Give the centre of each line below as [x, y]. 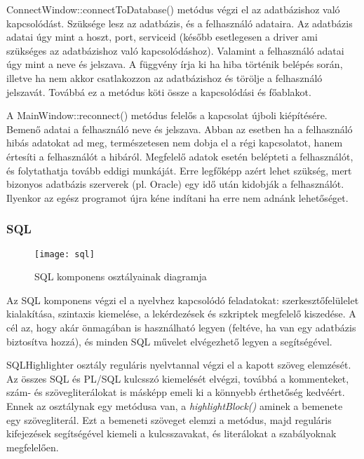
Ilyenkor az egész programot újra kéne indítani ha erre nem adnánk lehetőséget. [177, 197]
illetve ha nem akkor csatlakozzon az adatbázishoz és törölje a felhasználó [164, 77]
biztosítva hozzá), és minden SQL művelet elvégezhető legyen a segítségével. [169, 341]
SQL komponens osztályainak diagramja [121, 276]
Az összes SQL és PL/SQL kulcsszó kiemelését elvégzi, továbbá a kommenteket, [178, 378]
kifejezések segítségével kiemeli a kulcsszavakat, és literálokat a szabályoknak [171, 433]
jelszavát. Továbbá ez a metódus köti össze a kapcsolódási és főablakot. [159, 91]
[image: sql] [65, 254]
